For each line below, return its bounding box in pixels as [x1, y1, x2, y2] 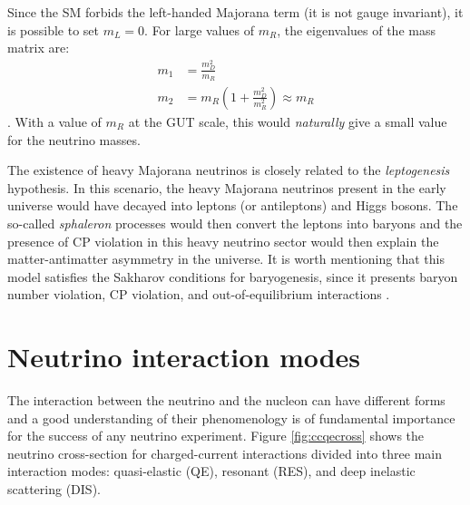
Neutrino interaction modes [7, 338, 361, 375]
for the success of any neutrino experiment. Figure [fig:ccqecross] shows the [7, 426, 425, 445]
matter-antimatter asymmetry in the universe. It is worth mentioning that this [7, 249, 445, 268]
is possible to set [7, 20, 100, 39]
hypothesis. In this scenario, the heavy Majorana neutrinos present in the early [7, 178, 446, 197]
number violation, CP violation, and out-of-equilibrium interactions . [7, 285, 390, 304]
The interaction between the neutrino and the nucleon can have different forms [7, 391, 446, 410]
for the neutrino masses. [7, 130, 141, 149]
